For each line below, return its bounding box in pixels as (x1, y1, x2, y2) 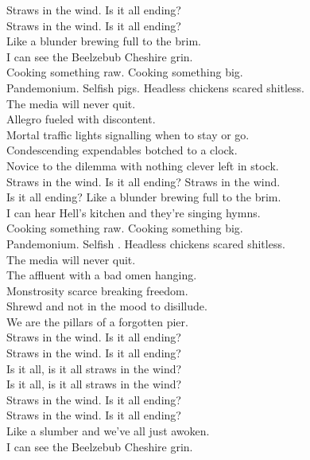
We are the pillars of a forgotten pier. (6, 313, 188, 329)
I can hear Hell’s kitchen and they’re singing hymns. (6, 204, 261, 220)
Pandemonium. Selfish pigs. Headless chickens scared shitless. (6, 79, 305, 96)
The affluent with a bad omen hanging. (6, 267, 197, 283)
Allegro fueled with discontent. (6, 111, 156, 127)
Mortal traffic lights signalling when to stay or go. (6, 126, 250, 142)
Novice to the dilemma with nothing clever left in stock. (6, 157, 279, 173)
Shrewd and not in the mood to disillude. (6, 298, 207, 314)
